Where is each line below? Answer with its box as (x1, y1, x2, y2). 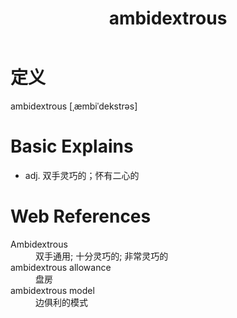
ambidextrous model (10, 284, 95, 296)
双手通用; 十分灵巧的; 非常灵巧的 (35, 250, 169, 262)
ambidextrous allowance (10, 261, 112, 273)
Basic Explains (10, 135, 134, 158)
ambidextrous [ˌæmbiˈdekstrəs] (10, 100, 138, 112)
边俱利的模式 (35, 296, 88, 308)
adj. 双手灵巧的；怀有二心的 (24, 169, 140, 181)
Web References (10, 205, 152, 228)
